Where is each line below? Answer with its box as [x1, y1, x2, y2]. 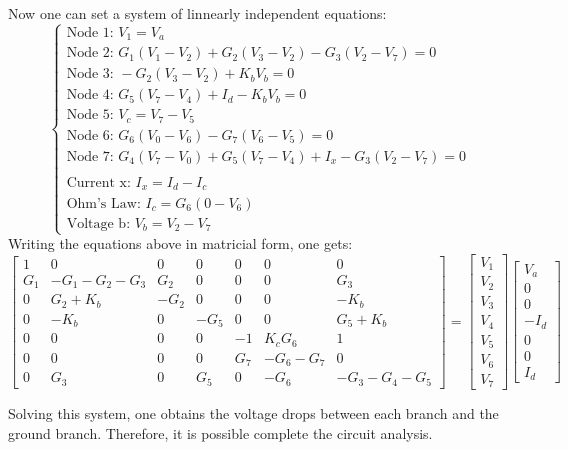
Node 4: [66, 88, 114, 103]
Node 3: [66, 67, 114, 82]
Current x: [66, 176, 131, 191]
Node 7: [66, 149, 114, 164]
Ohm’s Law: [66, 196, 141, 211]
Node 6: [66, 128, 114, 143]
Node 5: [66, 108, 114, 123]
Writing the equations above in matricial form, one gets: [8, 233, 353, 254]
